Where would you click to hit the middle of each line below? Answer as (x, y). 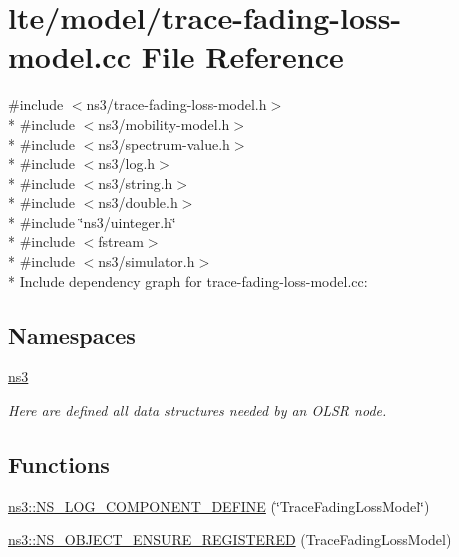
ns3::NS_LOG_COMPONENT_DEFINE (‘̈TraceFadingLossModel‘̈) (219, 505)
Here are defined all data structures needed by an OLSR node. (197, 410)
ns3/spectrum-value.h (164, 143)
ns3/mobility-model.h (164, 123)
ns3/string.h (135, 182)
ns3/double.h (138, 202)
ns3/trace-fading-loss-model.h (176, 104)
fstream (121, 241)
